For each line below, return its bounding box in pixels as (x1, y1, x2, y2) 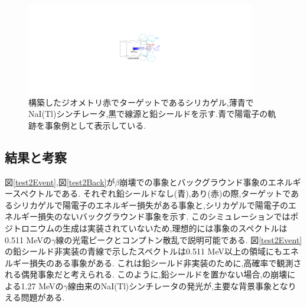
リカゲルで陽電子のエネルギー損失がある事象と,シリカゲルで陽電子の (21, 198, 288, 211)
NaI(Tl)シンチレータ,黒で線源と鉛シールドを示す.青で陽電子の (28, 107, 268, 120)
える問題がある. (5, 291, 65, 303)
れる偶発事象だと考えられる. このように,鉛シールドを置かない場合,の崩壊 (5, 268, 288, 280)
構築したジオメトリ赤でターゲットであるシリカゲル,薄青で (28, 96, 254, 108)
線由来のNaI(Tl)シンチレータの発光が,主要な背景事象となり (67, 279, 296, 292)
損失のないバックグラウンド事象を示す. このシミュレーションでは (37, 210, 290, 223)
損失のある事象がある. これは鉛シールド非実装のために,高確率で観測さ (29, 256, 302, 269)
